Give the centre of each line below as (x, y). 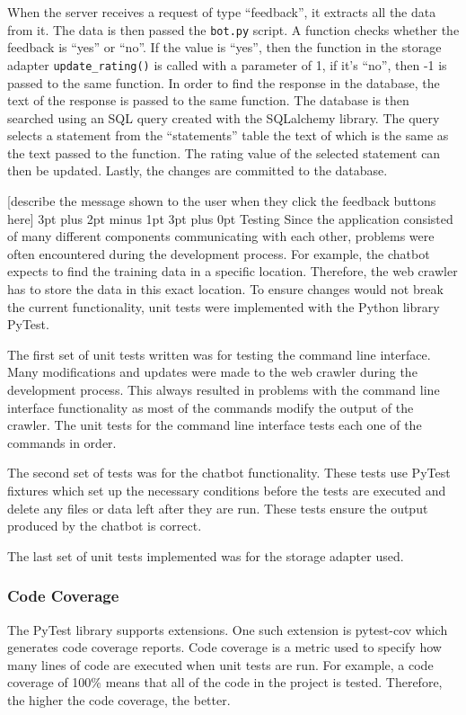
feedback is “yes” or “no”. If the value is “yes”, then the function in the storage (224, 47)
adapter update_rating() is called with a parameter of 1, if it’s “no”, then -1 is (227, 64)
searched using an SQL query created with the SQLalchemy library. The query (224, 117)
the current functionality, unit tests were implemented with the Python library (224, 306)
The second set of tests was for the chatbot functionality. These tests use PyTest (229, 473)
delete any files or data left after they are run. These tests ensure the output (218, 508)
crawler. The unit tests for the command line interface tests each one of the (215, 425)
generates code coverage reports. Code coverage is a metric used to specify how (224, 647)
